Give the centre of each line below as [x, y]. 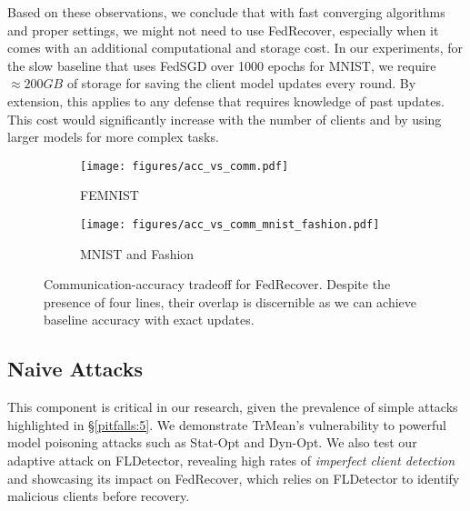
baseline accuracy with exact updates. [149, 320]
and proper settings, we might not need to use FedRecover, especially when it [223, 30]
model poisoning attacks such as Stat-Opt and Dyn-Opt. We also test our [212, 442]
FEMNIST [110, 195]
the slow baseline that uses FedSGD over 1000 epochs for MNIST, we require [222, 65]
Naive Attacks [75, 369]
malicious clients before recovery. [99, 496]
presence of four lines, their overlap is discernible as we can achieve [230, 301]
